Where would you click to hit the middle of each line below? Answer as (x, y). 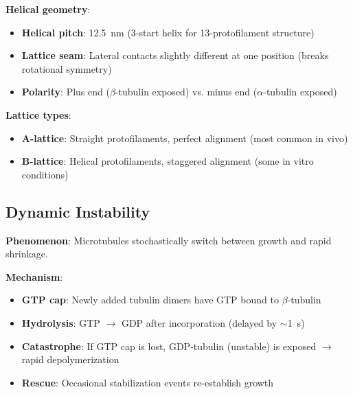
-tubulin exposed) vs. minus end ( (186, 92)
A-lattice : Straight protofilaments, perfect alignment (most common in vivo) (185, 138)
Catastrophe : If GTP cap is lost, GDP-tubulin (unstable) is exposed (169, 346)
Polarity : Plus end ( (66, 92)
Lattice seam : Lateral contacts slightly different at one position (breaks (175, 55)
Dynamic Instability (78, 211)
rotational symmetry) (67, 68)
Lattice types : (38, 114)
